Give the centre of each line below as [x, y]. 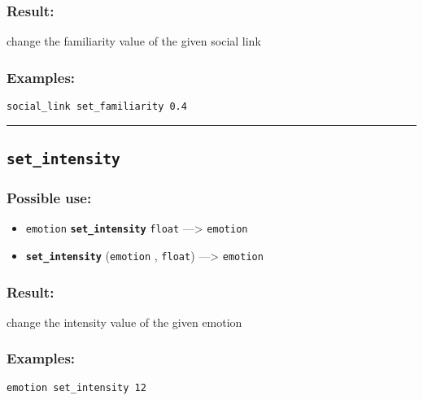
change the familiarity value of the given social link [134, 41]
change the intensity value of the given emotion [124, 322]
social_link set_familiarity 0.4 [97, 107]
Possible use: [49, 197]
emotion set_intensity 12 [76, 387]
